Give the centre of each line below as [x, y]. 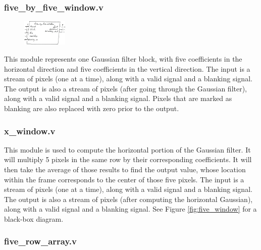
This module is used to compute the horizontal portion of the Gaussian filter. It [127, 149]
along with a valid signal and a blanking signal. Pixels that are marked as [118, 98]
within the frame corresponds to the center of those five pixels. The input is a [124, 179]
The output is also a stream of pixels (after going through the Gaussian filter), [126, 88]
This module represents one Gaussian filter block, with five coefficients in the [123, 59]
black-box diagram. [34, 218]
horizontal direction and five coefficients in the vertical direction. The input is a [127, 68]
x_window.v [30, 131]
